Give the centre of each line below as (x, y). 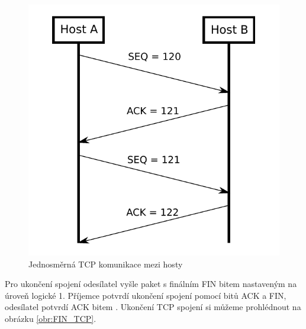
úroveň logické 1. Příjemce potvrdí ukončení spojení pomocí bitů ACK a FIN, (146, 295)
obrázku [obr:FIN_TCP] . (51, 318)
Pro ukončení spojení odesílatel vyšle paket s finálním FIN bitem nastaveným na (151, 284)
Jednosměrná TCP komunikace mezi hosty (106, 264)
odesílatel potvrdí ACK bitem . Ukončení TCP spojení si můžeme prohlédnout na (153, 307)
